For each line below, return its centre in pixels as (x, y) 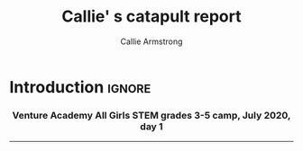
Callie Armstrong (151, 41)
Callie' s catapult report (151, 17)
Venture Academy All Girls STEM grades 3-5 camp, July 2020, (151, 115)
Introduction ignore (80, 87)
